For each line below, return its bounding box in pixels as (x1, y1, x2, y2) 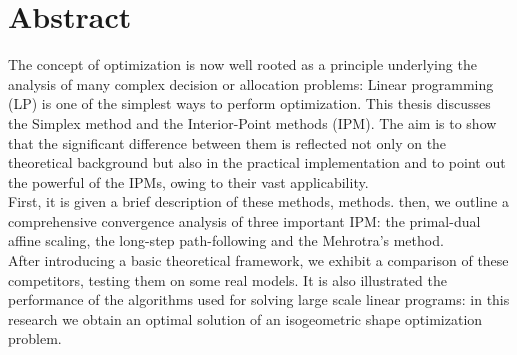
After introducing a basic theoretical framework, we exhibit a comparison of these (8, 250, 509, 271)
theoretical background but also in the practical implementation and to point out (8, 152, 506, 173)
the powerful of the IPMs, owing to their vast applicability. (8, 171, 369, 192)
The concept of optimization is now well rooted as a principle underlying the (8, 54, 477, 75)
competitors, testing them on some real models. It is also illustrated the (8, 269, 447, 290)
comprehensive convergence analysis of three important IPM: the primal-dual (8, 210, 481, 231)
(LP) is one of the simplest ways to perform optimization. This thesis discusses (8, 93, 491, 114)
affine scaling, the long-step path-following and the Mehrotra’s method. (8, 230, 444, 251)
